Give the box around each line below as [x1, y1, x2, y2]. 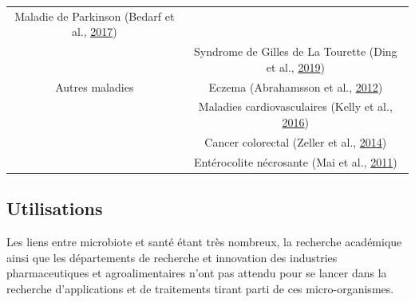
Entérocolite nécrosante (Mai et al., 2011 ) [193, 153, 397, 170]
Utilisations [6, 196, 103, 221]
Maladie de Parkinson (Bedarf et [14, 7, 175, 24]
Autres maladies [55, 78, 134, 95]
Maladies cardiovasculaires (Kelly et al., [198, 98, 393, 115]
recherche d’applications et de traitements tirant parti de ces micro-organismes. [6, 280, 394, 296]
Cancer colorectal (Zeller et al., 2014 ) [204, 133, 387, 150]
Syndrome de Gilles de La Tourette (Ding [194, 43, 397, 60]
